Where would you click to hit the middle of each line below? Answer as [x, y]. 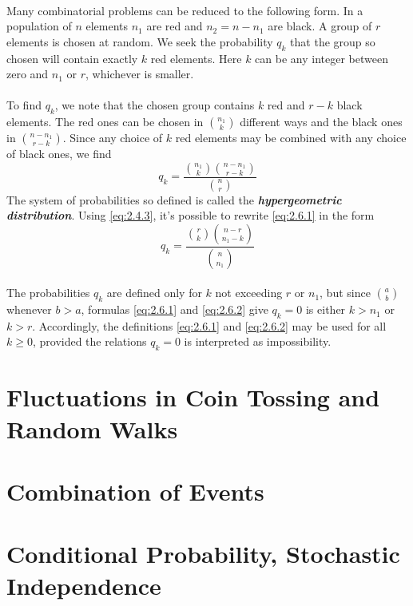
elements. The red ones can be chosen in [105, 122]
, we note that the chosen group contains [155, 105]
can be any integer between [322, 58]
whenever [29, 309]
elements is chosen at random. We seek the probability [140, 41]
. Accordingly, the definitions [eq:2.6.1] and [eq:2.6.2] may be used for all [209, 325]
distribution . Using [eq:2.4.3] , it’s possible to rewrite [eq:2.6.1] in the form [191, 215]
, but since [345, 293]
